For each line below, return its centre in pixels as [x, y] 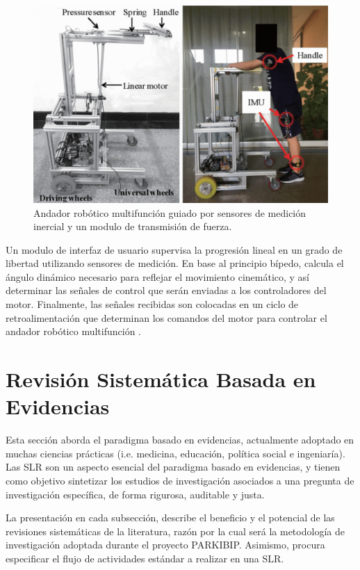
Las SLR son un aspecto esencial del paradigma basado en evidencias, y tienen [173, 467]
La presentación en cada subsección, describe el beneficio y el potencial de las [170, 518]
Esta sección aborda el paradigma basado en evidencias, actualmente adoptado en [180, 440]
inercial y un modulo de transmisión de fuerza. [133, 226]
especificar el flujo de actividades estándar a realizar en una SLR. [145, 558]
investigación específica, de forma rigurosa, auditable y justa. [135, 494]
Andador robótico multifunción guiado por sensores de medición [170, 212]
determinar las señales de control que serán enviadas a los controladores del [166, 290]
